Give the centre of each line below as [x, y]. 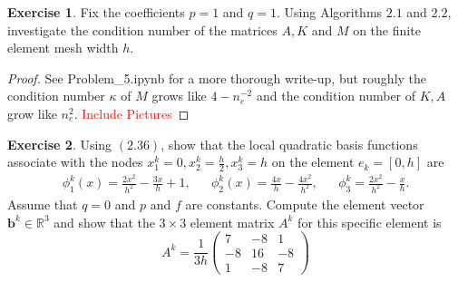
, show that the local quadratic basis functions [289, 144]
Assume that [43, 204]
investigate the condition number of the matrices [142, 29]
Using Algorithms [333, 12]
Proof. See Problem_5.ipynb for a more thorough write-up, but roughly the [217, 78]
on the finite [387, 29]
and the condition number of [336, 96]
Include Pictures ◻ [136, 113]
